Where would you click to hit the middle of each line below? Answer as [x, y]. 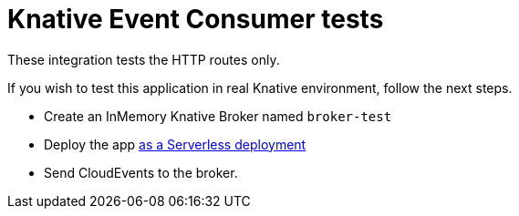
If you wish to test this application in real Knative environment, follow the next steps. [260, 87]
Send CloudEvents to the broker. [141, 172]
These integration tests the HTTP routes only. [144, 59]
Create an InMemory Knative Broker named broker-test [218, 116]
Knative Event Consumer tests [196, 19]
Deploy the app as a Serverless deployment [175, 144]
